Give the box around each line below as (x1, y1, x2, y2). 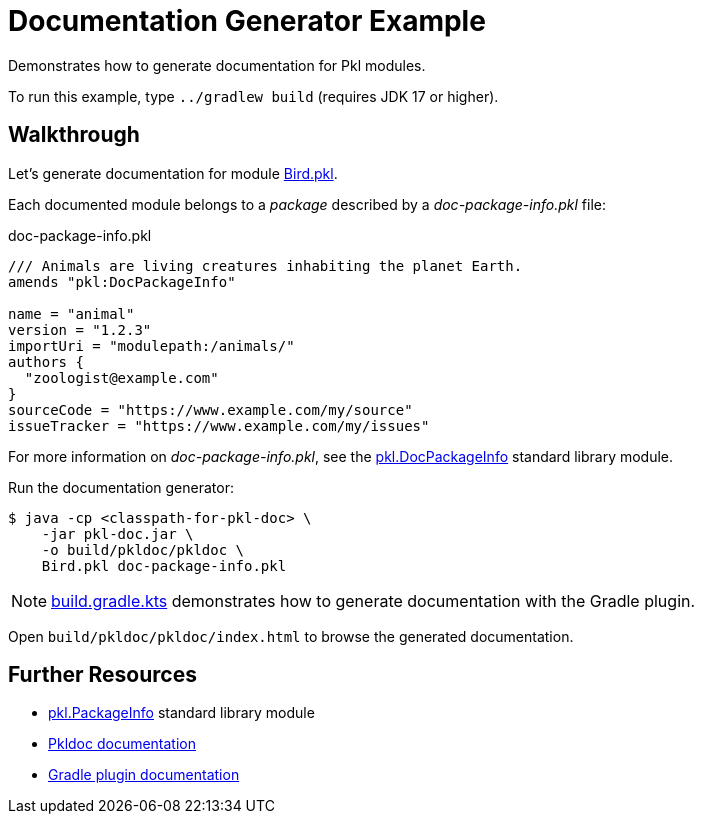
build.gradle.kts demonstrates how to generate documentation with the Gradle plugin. (51, 590, 696, 611)
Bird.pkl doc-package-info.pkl (41, 557, 287, 574)
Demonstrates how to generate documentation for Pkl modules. (8, 56, 426, 74)
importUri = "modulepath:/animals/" (8, 337, 295, 354)
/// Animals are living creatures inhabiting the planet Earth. (8, 257, 523, 274)
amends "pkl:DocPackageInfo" (8, 273, 236, 290)
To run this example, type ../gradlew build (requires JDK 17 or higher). (8, 87, 499, 105)
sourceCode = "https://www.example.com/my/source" (8, 401, 413, 418)
